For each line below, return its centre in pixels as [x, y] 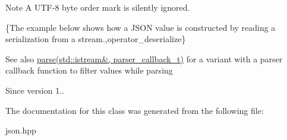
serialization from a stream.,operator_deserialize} [96, 39]
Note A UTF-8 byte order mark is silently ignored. [98, 7]
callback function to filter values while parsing [89, 70]
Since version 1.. [35, 90]
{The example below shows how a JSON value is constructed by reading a [141, 27]
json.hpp [21, 130]
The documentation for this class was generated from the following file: [135, 110]
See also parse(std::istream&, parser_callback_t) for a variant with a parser [144, 58]
